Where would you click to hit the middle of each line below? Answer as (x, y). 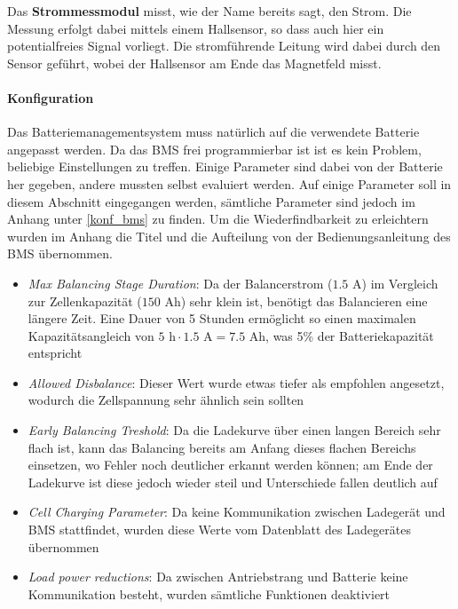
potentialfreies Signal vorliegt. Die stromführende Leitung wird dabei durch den (224, 46)
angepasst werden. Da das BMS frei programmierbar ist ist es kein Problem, (214, 149)
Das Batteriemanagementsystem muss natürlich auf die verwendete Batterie (213, 132)
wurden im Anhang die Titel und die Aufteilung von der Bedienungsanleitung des (229, 236)
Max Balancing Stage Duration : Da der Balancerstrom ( (180, 283)
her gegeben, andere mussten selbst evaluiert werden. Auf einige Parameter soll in (229, 183)
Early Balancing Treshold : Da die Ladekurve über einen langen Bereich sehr (234, 430)
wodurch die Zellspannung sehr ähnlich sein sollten (166, 400)
